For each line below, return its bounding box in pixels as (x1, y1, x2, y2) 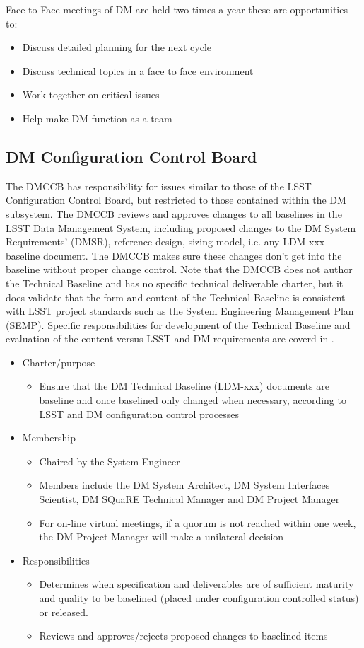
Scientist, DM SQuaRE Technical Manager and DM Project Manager (39, 492, 340, 507)
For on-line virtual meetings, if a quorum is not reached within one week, (39, 515, 356, 530)
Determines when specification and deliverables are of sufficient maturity (39, 577, 354, 591)
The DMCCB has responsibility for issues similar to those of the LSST (6, 178, 312, 193)
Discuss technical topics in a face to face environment (22, 63, 254, 78)
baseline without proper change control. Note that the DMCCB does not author (6, 262, 353, 277)
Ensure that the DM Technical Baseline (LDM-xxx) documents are (39, 378, 329, 393)
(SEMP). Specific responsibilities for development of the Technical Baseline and (6, 317, 351, 332)
